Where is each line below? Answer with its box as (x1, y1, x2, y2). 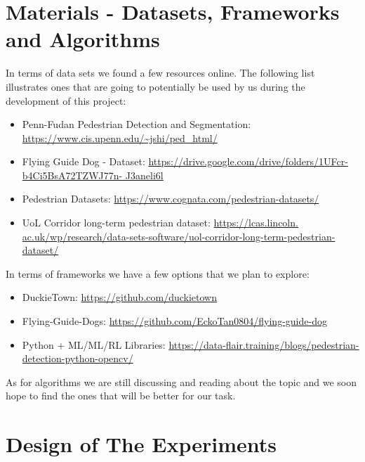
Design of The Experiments (6, 430, 277, 458)
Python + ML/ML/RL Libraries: (22, 337, 166, 352)
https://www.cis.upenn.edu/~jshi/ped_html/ (22, 130, 218, 145)
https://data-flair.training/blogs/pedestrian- (168, 337, 359, 352)
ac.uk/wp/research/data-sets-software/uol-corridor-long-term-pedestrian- (22, 229, 336, 243)
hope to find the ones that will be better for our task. (6, 388, 236, 403)
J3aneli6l (125, 167, 164, 182)
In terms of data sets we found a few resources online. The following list (6, 65, 315, 80)
